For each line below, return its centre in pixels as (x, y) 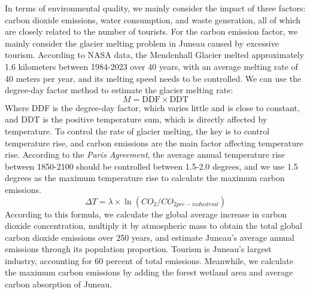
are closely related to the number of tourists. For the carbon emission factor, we (151, 31)
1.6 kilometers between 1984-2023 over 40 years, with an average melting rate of (151, 66)
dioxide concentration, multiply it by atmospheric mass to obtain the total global (154, 226)
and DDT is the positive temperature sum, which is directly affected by (136, 119)
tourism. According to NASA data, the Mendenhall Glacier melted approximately (155, 55)
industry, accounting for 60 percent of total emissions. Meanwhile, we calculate (149, 260)
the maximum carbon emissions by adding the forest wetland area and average (149, 272)
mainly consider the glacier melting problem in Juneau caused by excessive (142, 43)
